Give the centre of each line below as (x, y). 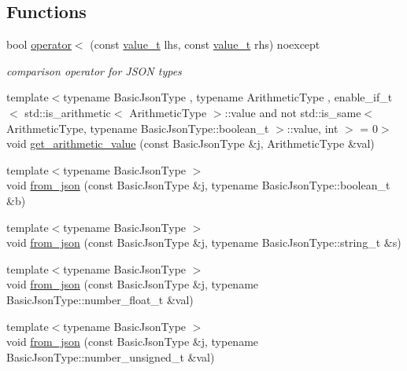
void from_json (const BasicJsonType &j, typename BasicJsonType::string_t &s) (204, 242)
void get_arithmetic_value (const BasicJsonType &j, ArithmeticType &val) (191, 143)
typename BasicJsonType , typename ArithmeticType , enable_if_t (228, 97)
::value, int (313, 128)
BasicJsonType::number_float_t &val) (100, 299)
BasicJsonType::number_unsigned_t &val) (111, 356)
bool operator (39, 44)
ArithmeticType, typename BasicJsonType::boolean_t (138, 128)
